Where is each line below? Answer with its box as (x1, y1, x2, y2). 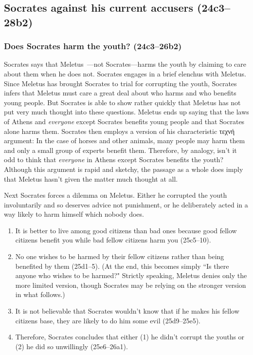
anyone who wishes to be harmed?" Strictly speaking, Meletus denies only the (15, 270, 247, 280)
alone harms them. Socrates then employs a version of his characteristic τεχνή (4, 126, 235, 136)
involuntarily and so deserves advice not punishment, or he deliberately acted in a (4, 199, 248, 209)
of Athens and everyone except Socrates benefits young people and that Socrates (4, 116, 245, 126)
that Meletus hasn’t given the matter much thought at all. (4, 173, 178, 184)
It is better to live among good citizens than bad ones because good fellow (15, 225, 237, 235)
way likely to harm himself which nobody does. (4, 209, 144, 219)
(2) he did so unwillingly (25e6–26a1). (15, 341, 128, 351)
